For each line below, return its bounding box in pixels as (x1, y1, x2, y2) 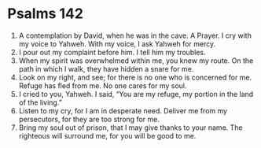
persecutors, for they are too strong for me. (18, 114, 160, 124)
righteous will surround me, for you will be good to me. (18, 131, 197, 140)
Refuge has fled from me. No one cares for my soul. (18, 80, 187, 91)
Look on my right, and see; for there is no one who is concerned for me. (18, 72, 252, 82)
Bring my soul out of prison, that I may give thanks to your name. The (18, 123, 243, 132)
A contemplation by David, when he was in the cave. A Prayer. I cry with (18, 31, 252, 40)
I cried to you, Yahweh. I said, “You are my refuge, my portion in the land (18, 89, 254, 98)
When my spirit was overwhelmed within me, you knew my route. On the (18, 56, 254, 65)
